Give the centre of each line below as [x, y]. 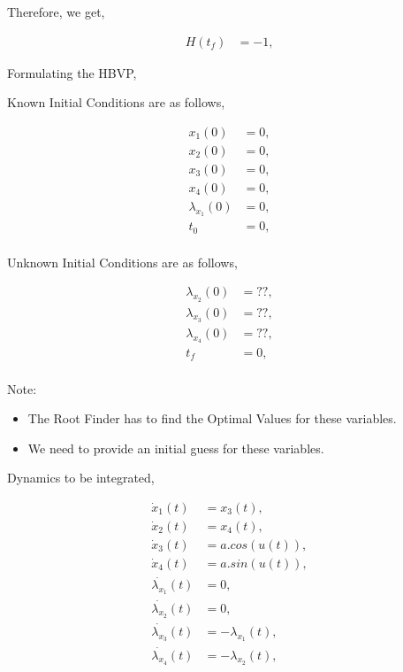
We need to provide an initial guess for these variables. [176, 448]
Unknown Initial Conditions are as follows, [122, 262]
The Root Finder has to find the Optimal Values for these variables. [212, 418]
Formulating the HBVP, [72, 72]
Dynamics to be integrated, [81, 478]
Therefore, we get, [56, 12]
